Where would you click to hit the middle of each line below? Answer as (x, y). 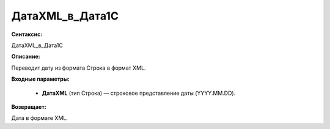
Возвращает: (29, 106)
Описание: (26, 57)
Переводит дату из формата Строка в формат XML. (79, 68)
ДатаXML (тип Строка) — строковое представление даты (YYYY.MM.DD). (139, 93)
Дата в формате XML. (40, 118)
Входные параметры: (41, 79)
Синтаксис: (27, 34)
